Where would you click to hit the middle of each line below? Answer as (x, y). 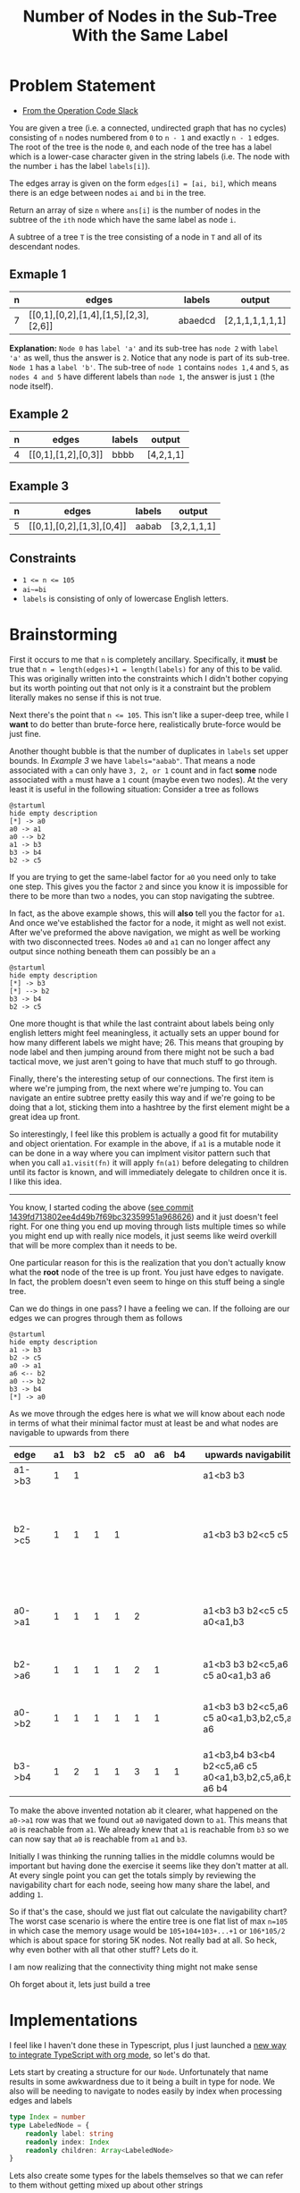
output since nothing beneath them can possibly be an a (112, 952)
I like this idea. (36, 1181)
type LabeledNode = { (50, 2125)
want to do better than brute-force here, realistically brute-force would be (145, 724)
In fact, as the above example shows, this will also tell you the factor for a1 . (147, 913)
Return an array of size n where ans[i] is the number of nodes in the (135, 210)
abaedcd (197, 320)
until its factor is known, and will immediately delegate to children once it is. (148, 1173)
